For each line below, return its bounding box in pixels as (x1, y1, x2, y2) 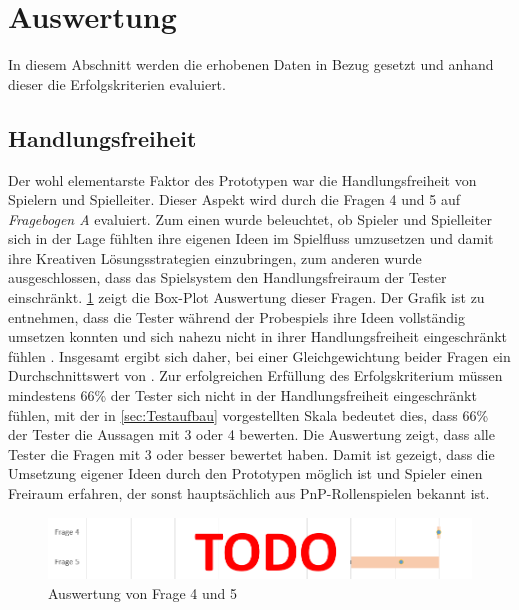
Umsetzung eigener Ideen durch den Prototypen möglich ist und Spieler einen (8, 463, 483, 484)
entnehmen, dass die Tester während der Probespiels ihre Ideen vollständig (8, 306, 466, 327)
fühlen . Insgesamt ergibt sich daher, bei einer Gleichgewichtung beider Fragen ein (8, 345, 511, 366)
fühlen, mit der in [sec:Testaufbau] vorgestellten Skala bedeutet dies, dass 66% (8, 404, 489, 425)
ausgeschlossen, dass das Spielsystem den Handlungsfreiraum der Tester (8, 267, 447, 288)
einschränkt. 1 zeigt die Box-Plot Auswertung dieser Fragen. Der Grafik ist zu (8, 287, 485, 308)
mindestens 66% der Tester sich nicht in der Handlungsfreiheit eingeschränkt (8, 385, 477, 406)
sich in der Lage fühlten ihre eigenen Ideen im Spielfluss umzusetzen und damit (8, 228, 494, 249)
